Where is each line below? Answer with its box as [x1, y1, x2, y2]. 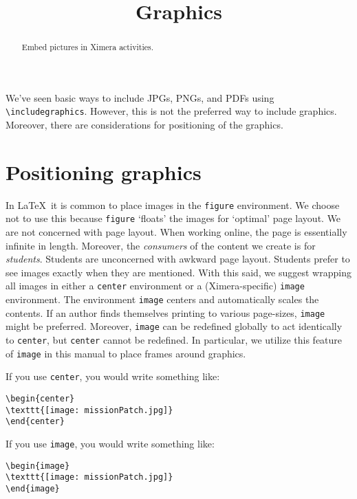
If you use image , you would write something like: [6, 436, 215, 451]
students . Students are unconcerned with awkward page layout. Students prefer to [6, 252, 350, 266]
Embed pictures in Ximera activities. [21, 41, 154, 53]
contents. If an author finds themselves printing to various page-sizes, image [6, 305, 325, 320]
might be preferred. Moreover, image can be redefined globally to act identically [6, 319, 343, 333]
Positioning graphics [6, 157, 202, 186]
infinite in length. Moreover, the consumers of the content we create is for [6, 238, 316, 252]
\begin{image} [6, 461, 70, 471]
